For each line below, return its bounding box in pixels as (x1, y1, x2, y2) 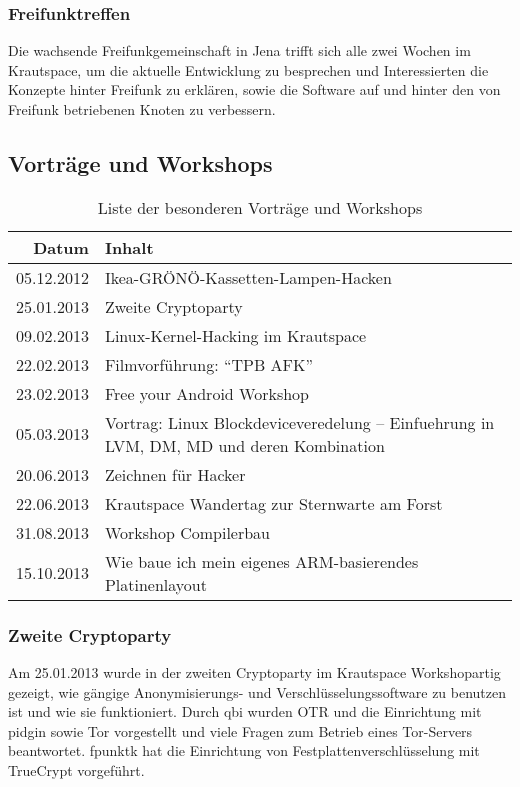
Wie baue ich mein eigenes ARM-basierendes (104, 549, 419, 573)
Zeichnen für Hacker (104, 462, 246, 486)
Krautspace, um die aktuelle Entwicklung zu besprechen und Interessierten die (8, 59, 489, 80)
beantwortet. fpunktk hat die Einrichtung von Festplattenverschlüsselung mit (8, 740, 480, 761)
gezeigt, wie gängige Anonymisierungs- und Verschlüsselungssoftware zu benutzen (8, 681, 507, 702)
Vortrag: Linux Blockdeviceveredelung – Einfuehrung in (104, 410, 495, 434)
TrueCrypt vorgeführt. (8, 759, 145, 780)
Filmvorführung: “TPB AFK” (104, 352, 314, 376)
